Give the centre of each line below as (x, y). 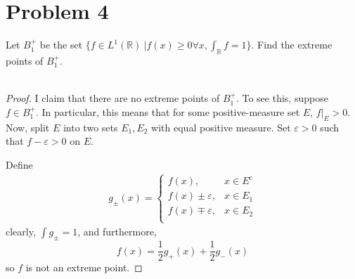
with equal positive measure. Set (221, 127)
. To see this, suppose (282, 98)
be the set (61, 45)
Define (19, 164)
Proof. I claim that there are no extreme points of (113, 98)
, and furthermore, (117, 232)
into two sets (90, 127)
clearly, (21, 232)
